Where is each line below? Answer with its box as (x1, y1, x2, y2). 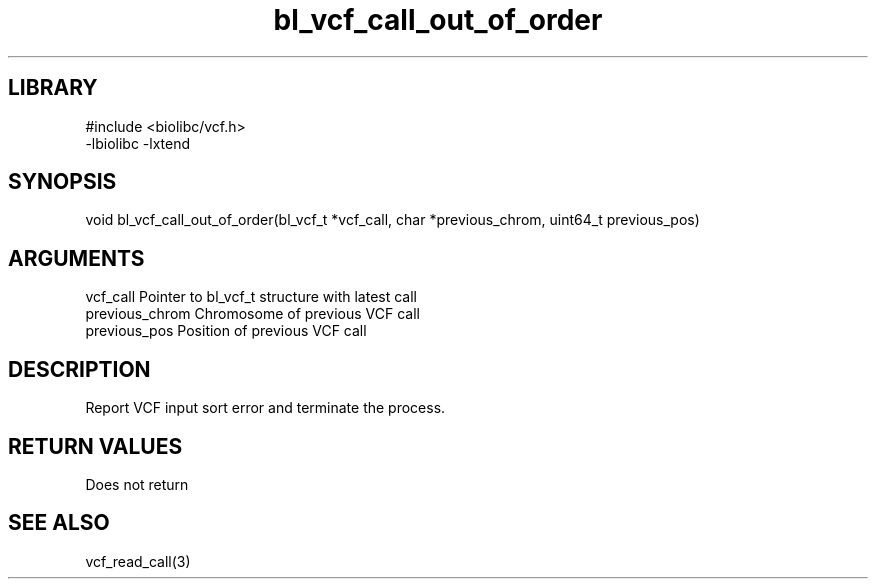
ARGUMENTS (8, 245, 145, 271)
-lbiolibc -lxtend (85, 134, 191, 152)
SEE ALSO (8, 510, 110, 536)
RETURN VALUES (8, 433, 183, 459)
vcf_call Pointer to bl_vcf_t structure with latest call (85, 288, 417, 306)
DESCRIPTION (8, 356, 151, 382)
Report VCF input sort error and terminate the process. (85, 399, 446, 417)
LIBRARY (8, 75, 98, 101)
